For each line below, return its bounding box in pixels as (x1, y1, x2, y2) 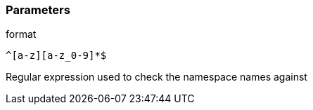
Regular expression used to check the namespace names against (6, 71, 307, 83)
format (6, 28, 37, 41)
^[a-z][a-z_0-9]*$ (6, 50, 107, 62)
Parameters (6, 3, 70, 17)
